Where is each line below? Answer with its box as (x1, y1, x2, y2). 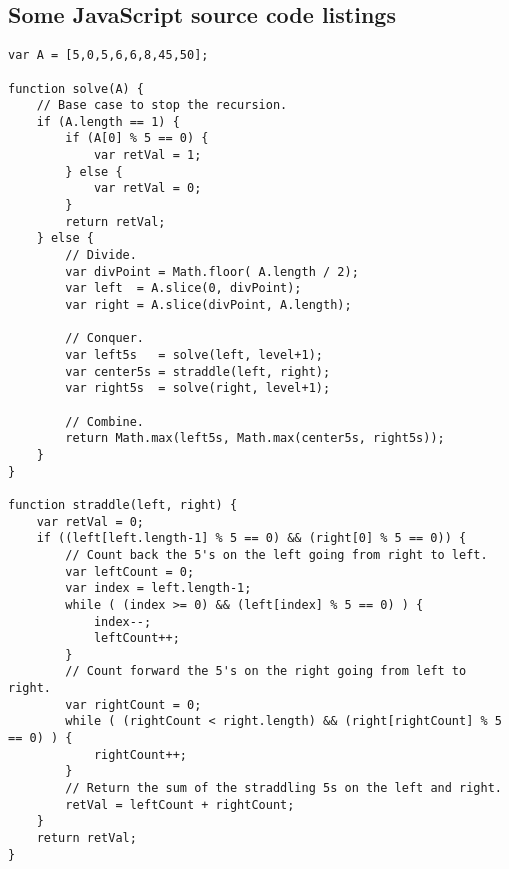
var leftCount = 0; (65, 564, 195, 579)
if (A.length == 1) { (36, 114, 180, 129)
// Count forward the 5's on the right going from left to (65, 664, 467, 679)
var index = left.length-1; (65, 581, 252, 596)
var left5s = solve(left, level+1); (65, 348, 323, 363)
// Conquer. (65, 331, 145, 346)
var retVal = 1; (93, 148, 202, 163)
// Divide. (65, 248, 137, 263)
